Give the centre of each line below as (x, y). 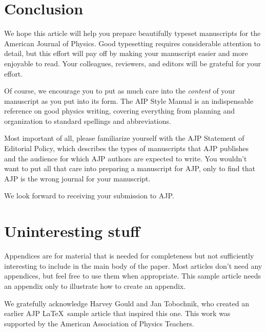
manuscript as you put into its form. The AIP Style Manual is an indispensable (129, 100)
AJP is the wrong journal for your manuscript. (77, 178)
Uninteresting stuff (72, 231)
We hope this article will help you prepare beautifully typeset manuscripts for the (132, 33)
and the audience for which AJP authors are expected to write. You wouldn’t (126, 158)
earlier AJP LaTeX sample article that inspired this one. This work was (117, 313)
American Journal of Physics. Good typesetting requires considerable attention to (132, 43)
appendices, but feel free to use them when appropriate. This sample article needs (133, 276)
